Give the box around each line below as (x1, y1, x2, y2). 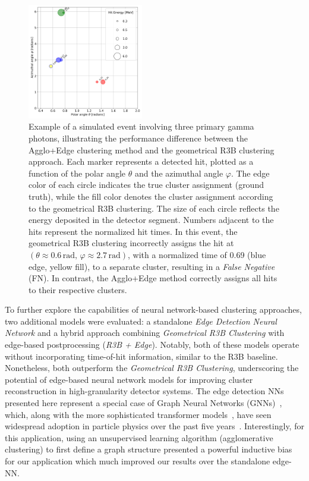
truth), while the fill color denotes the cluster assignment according (29, 190, 273, 202)
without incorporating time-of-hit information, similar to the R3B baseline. (5, 350, 278, 362)
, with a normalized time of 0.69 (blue (127, 248, 266, 260)
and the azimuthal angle (134, 166, 223, 179)
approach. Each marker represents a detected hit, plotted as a (29, 155, 254, 168)
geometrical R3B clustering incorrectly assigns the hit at (29, 237, 234, 249)
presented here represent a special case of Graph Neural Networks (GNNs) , (5, 397, 282, 409)
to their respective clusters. (29, 283, 127, 295)
